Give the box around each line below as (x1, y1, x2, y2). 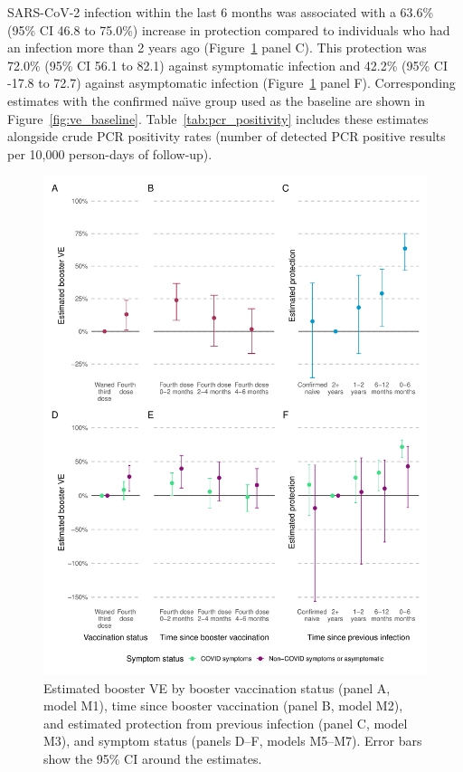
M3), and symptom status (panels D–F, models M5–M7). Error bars (43, 731, 422, 750)
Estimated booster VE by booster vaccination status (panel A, (43, 678, 391, 697)
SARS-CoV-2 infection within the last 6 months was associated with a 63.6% (7, 3, 434, 21)
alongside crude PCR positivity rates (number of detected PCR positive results (7, 127, 446, 146)
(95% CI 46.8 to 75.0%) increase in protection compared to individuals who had (7, 20, 450, 39)
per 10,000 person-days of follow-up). (7, 144, 213, 163)
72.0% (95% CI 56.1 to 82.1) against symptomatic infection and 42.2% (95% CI (7, 55, 449, 74)
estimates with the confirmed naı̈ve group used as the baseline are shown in (7, 91, 426, 110)
